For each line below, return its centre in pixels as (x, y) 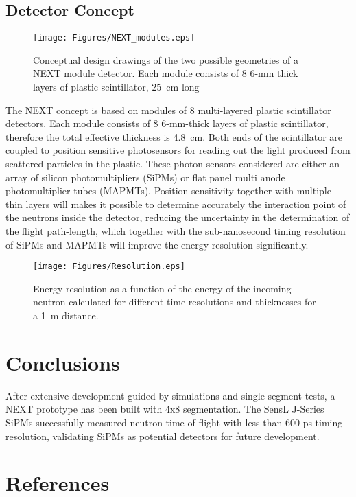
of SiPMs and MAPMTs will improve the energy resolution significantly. (157, 244)
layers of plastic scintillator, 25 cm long (116, 87)
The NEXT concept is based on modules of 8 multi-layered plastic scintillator (168, 109)
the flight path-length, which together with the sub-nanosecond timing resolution (176, 230)
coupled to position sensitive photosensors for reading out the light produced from (178, 150)
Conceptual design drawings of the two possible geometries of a (166, 59)
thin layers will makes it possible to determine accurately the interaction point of (176, 204)
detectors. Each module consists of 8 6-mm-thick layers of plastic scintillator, (167, 123)
